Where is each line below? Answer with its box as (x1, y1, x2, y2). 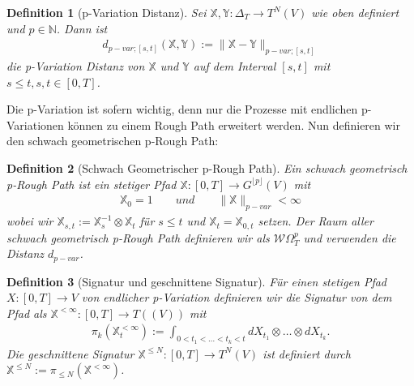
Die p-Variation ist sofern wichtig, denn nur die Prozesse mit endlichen (6, 101, 358, 118)
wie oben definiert (311, 4, 399, 20)
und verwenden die (303, 229, 396, 246)
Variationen (6, 116, 64, 133)
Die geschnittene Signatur (6, 345, 134, 362)
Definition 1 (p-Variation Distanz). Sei (6, 4, 207, 20)
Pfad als (6, 304, 47, 321)
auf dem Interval (193, 58, 276, 75)
